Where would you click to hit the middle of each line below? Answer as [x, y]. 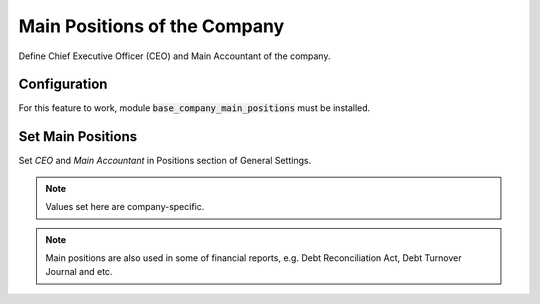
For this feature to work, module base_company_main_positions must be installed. [194, 108]
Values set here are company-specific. [125, 207]
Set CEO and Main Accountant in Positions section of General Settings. [165, 161]
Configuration [63, 84]
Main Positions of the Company [151, 26]
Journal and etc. [79, 272]
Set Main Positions [78, 136]
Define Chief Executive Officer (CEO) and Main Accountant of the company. [174, 56]
